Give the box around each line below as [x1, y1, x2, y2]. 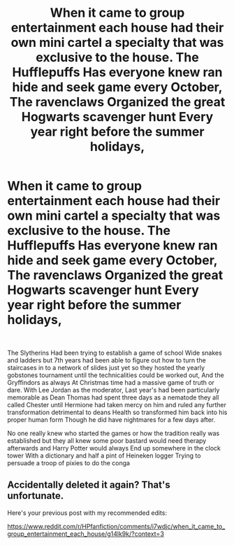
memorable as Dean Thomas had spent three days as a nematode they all [7, 393, 219, 402]
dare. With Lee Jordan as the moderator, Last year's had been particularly [7, 385, 220, 394]
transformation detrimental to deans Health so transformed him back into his [7, 408, 228, 416]
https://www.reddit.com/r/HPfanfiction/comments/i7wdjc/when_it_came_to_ [7, 522, 226, 530]
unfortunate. [7, 490, 64, 502]
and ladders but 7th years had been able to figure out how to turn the [7, 355, 206, 364]
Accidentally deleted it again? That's [7, 479, 170, 491]
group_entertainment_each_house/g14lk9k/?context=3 [7, 530, 164, 538]
